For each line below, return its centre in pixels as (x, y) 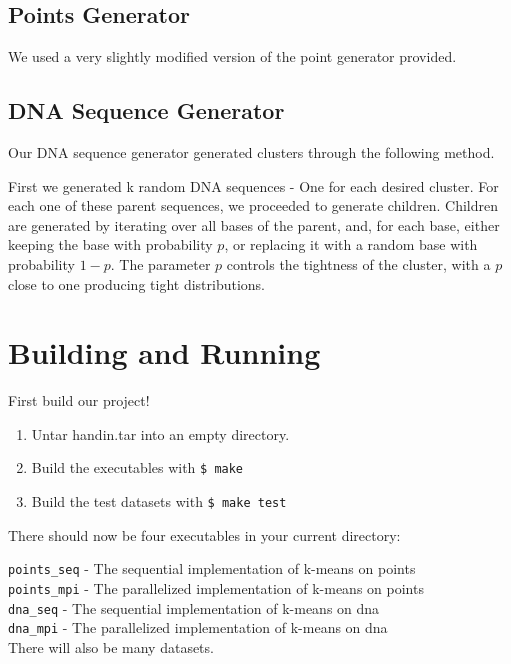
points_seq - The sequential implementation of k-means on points (212, 568)
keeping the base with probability (110, 244)
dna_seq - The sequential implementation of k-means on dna (194, 607)
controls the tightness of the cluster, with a (358, 263)
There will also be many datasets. (111, 647)
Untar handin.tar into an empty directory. (160, 433)
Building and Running (164, 352)
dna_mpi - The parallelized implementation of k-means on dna (198, 627)
